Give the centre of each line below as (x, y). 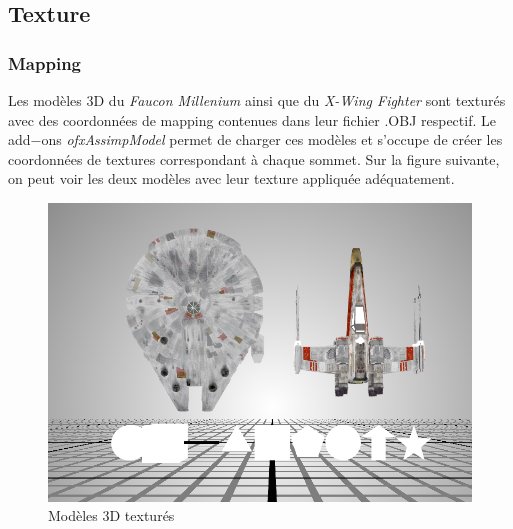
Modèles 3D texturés (111, 515)
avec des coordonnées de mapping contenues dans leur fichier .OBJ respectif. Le (252, 119)
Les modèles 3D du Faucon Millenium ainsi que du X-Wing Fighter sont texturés (257, 100)
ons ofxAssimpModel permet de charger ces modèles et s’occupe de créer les (272, 139)
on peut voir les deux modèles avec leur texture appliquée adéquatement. (231, 178)
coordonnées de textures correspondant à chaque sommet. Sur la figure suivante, (254, 158)
